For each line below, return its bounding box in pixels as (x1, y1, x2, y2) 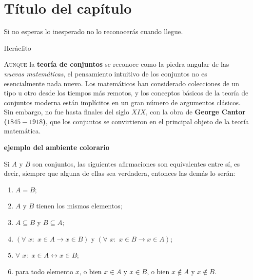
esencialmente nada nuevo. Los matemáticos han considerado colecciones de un (4, 78, 239, 88)
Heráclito (4, 42, 31, 53)
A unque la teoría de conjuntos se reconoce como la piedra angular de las (4, 59, 229, 69)
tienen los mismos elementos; (36, 201, 122, 211)
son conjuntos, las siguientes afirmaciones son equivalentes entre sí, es (32, 158, 240, 168)
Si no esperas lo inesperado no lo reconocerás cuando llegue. (4, 26, 183, 37)
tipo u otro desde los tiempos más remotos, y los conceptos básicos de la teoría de (4, 88, 249, 98)
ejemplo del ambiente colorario (4, 142, 110, 152)
